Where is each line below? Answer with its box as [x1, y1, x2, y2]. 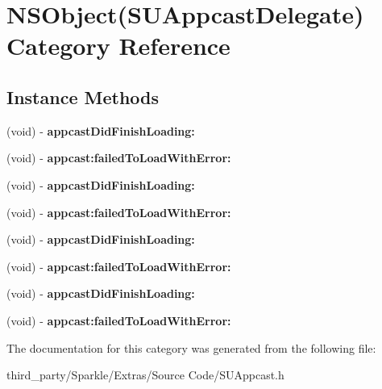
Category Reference [6, 29, 230, 62]
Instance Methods [6, 84, 159, 109]
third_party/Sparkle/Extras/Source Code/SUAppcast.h [6, 366, 284, 383]
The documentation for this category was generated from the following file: [6, 339, 376, 356]
